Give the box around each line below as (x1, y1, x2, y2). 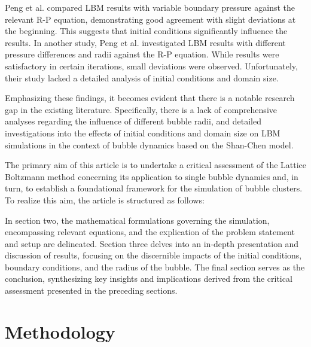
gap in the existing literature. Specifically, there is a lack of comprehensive (5, 103, 277, 115)
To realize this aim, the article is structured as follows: (5, 193, 205, 206)
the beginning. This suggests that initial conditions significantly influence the (5, 25, 288, 37)
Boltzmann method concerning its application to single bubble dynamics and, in (5, 170, 298, 182)
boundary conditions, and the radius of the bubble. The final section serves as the (5, 260, 305, 273)
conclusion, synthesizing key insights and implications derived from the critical (5, 272, 292, 285)
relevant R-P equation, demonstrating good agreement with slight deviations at (5, 13, 296, 25)
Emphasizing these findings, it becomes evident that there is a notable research (5, 92, 295, 104)
